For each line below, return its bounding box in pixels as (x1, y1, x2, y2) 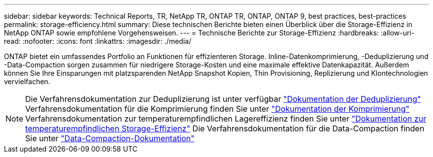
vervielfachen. (4, 77, 50, 86)
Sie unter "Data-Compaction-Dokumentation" (25, 133, 195, 143)
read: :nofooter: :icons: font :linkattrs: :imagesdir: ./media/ (4, 37, 191, 45)
